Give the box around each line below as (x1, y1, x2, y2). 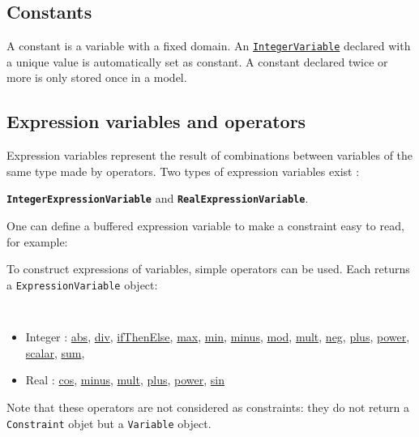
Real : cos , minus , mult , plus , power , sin (25, 371, 225, 388)
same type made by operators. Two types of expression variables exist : (6, 162, 360, 179)
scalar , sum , (25, 344, 85, 361)
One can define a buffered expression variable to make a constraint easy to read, (6, 217, 404, 234)
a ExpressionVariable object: (6, 276, 158, 293)
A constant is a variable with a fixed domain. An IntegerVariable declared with (6, 37, 411, 54)
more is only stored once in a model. (6, 69, 187, 86)
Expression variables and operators (6, 109, 306, 134)
